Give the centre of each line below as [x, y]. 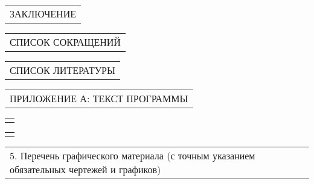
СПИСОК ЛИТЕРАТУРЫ [62, 70]
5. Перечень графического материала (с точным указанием [133, 155]
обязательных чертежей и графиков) [85, 169]
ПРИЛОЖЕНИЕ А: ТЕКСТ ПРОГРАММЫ [99, 98]
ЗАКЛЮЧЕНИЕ [43, 14]
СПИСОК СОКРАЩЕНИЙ [65, 42]
